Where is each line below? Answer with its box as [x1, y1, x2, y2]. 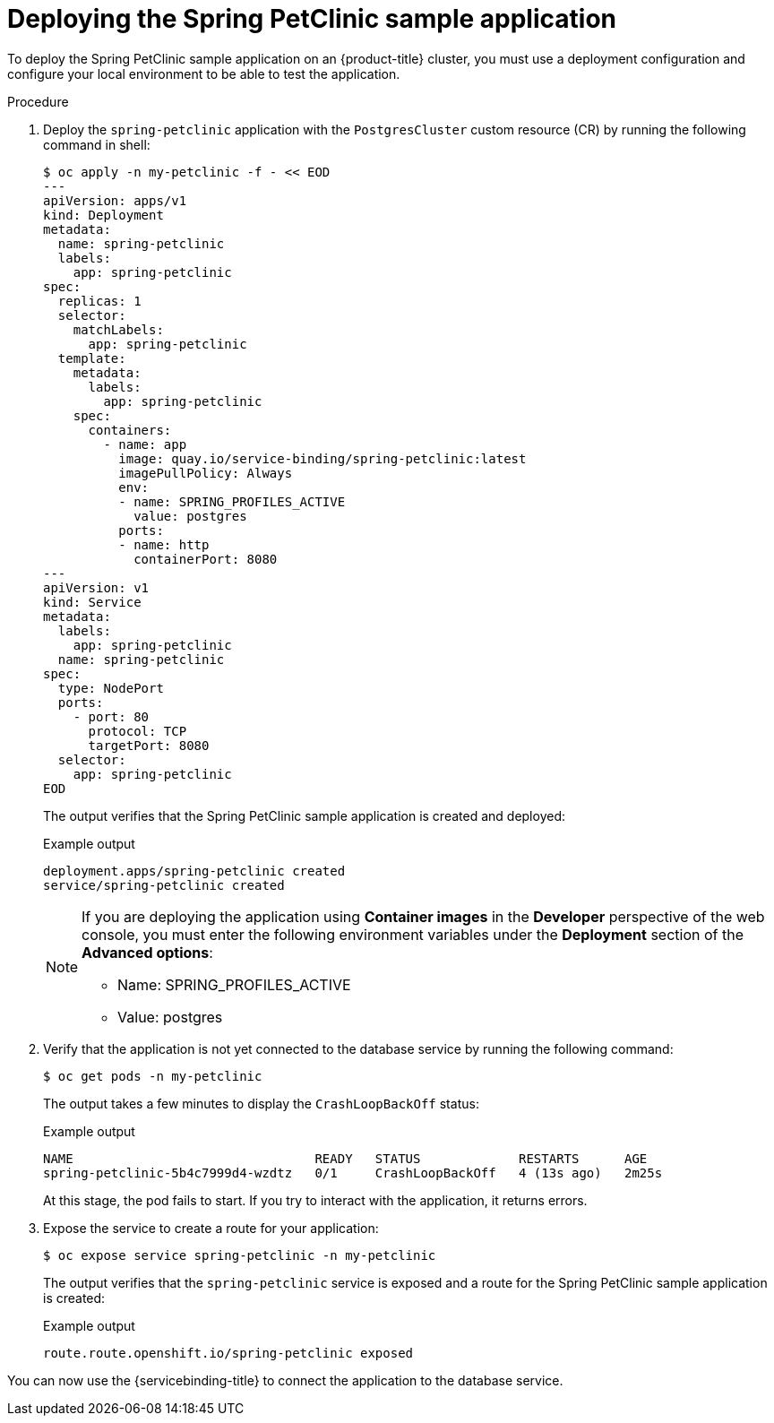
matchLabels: [73, 322, 164, 337]
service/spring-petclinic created [43, 877, 285, 893]
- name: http [118, 537, 210, 552]
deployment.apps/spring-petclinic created [43, 863, 346, 878]
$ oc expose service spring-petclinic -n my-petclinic [43, 1247, 436, 1263]
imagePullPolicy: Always [118, 465, 293, 480]
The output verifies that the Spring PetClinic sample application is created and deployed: [43, 807, 565, 824]
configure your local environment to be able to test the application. [7, 65, 400, 82]
